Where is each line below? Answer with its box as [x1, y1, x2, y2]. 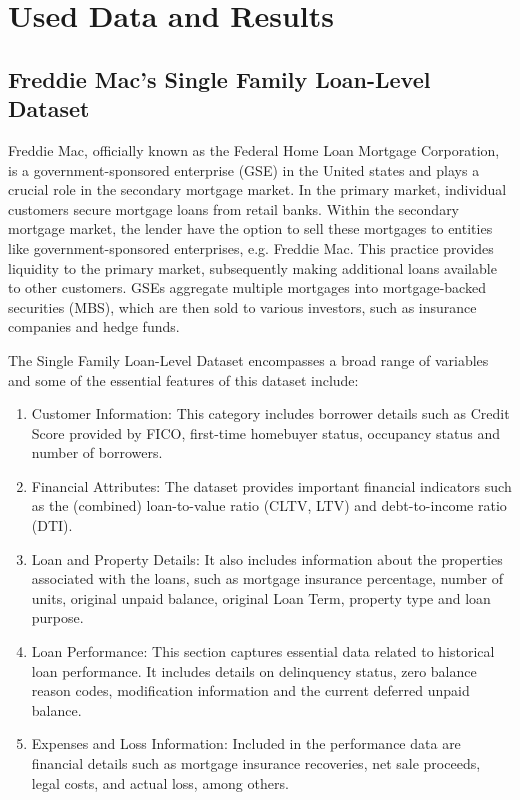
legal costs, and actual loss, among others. [31, 772, 289, 793]
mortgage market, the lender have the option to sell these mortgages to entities [8, 218, 493, 239]
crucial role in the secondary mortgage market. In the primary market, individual [8, 179, 507, 200]
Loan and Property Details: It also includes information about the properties [31, 548, 503, 569]
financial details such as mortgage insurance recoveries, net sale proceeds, [31, 753, 481, 773]
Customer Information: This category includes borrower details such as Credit [31, 403, 510, 424]
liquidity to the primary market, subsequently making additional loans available [8, 257, 497, 278]
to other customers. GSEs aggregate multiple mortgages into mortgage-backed [8, 277, 486, 298]
